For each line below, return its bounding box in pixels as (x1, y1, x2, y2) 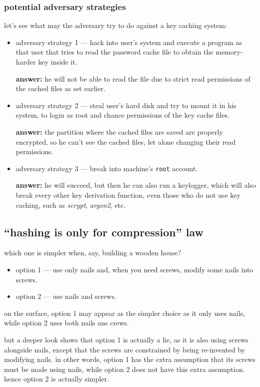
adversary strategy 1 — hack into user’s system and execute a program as (15, 37, 242, 47)
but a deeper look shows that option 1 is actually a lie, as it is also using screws (4, 334, 248, 344)
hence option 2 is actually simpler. (4, 373, 109, 384)
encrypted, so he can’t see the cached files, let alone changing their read (15, 136, 236, 147)
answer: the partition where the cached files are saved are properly (15, 126, 223, 137)
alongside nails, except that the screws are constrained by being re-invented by (4, 344, 245, 354)
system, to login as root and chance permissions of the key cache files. (15, 110, 229, 120)
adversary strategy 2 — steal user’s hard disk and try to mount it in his (15, 100, 236, 110)
